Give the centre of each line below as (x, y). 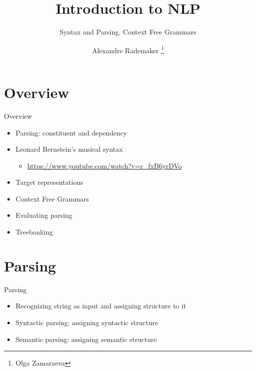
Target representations (49, 182)
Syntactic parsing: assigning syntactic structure (87, 322)
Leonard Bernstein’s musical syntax (69, 149)
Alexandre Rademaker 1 (128, 49)
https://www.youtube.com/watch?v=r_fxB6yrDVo (105, 165)
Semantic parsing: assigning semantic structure (86, 339)
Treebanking (34, 232)
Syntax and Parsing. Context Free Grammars (128, 32)
